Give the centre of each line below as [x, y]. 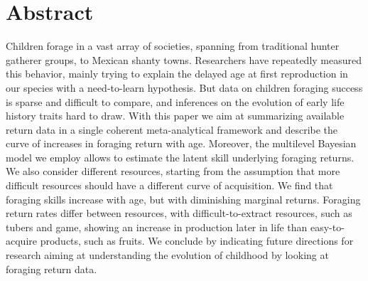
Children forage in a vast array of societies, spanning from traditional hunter [173, 46]
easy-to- [327, 227]
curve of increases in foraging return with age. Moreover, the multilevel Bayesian [181, 143]
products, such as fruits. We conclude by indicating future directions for [197, 241]
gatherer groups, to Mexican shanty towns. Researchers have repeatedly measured [184, 59]
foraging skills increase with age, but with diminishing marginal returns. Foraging [183, 199]
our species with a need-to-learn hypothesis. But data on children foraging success [184, 87]
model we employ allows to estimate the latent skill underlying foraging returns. [180, 157]
